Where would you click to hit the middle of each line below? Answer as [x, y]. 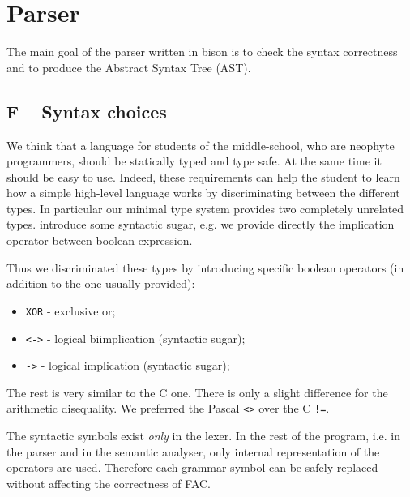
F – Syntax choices [87, 111]
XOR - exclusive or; [70, 310]
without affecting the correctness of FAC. [109, 483]
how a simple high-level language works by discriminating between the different [203, 193]
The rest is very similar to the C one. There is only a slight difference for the [197, 392]
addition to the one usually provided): [101, 283]
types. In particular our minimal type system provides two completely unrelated [205, 208]
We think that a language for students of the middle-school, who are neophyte [201, 145]
